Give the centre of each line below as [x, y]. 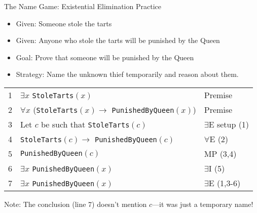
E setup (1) [229, 124]
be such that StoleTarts [85, 124]
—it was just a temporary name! [203, 204]
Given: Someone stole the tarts [64, 23]
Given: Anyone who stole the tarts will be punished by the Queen [118, 40]
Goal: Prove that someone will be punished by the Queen [105, 57]
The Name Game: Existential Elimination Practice [83, 6]
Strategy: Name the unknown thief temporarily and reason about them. [127, 74]
